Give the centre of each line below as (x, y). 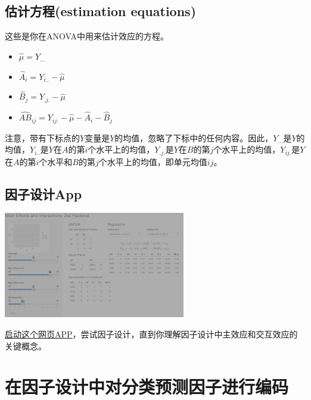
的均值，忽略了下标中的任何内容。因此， (194, 137)
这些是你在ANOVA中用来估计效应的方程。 (87, 36)
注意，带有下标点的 (42, 137)
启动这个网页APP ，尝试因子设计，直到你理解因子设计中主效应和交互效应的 (151, 334)
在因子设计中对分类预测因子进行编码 (147, 387)
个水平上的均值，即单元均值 (153, 161)
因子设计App (43, 193)
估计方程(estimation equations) (101, 11)
